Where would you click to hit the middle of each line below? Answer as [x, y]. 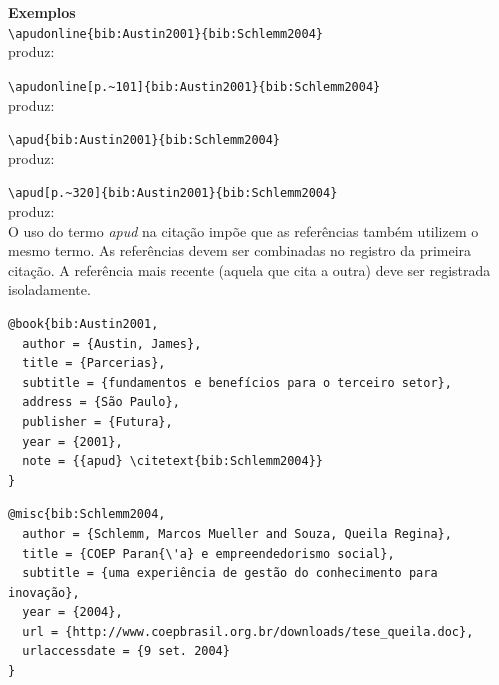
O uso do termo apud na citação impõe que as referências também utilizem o [243, 230]
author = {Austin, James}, [112, 343]
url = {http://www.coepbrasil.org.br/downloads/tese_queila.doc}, [248, 631]
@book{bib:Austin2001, [83, 323]
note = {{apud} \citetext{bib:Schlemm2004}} [172, 461]
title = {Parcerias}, [94, 363]
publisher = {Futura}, [97, 421]
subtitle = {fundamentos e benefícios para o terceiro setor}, [237, 382]
